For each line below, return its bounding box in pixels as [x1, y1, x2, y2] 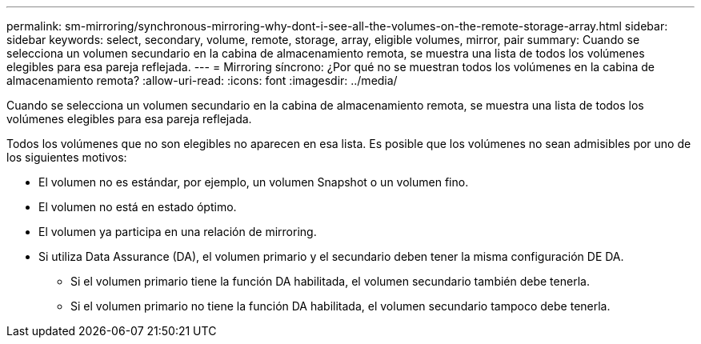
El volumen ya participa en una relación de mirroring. [38, 225, 317, 238]
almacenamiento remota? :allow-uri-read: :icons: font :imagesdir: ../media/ [6, 74, 398, 87]
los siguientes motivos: [6, 150, 127, 164]
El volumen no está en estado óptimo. [38, 200, 237, 214]
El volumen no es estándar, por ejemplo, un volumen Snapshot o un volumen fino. [38, 175, 469, 189]
